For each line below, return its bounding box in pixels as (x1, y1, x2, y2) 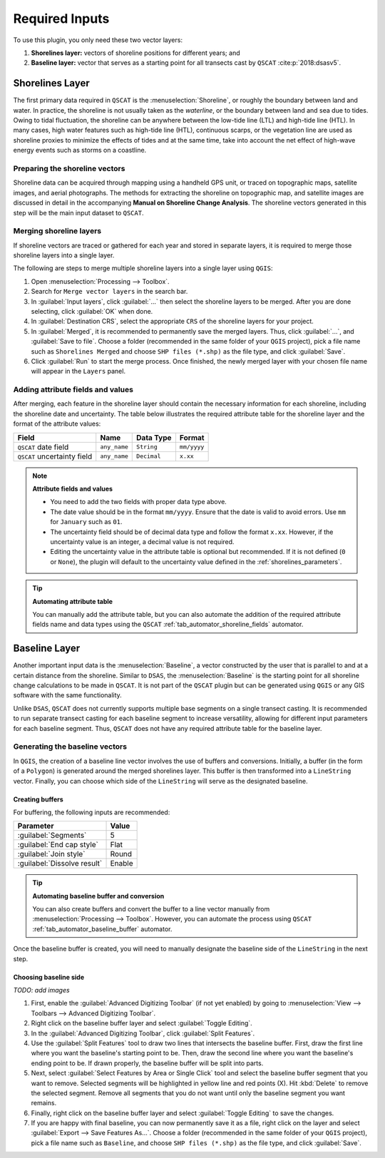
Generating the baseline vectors (13, 742, 128, 752)
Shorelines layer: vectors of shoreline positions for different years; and (31, 48, 240, 57)
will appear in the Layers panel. (31, 367, 126, 376)
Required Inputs (13, 11, 110, 26)
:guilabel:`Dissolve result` (17, 859, 103, 868)
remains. (31, 1099, 57, 1107)
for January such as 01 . (50, 518, 123, 526)
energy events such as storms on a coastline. (13, 146, 147, 155)
